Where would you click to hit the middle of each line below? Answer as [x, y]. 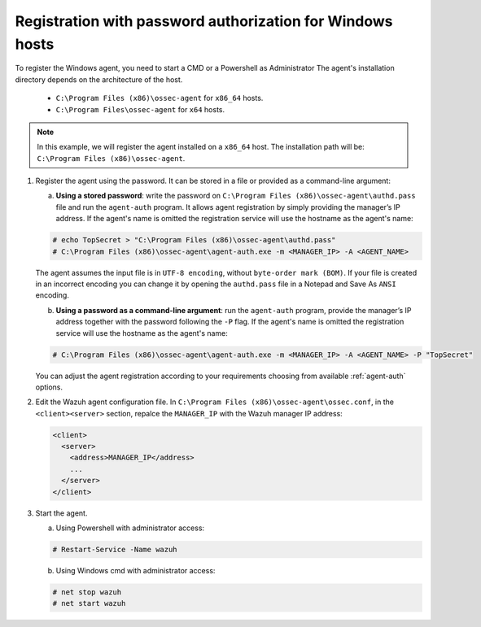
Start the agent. [61, 513]
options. [49, 387]
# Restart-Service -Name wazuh [115, 549]
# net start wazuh [89, 603]
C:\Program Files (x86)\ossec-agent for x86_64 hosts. [160, 98]
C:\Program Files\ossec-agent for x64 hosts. [140, 109]
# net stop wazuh [87, 592]
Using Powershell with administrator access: [130, 528]
